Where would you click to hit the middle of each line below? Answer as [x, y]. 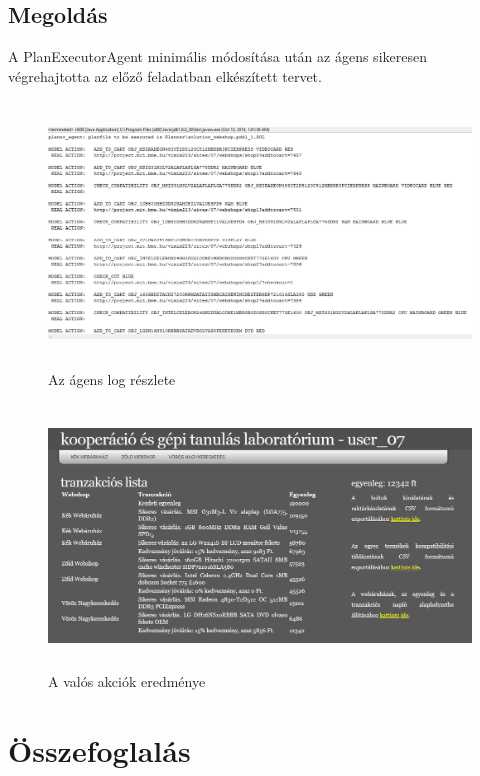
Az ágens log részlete [112, 378]
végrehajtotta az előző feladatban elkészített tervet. [165, 75]
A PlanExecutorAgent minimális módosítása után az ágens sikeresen [217, 56]
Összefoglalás [99, 750]
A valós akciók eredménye [127, 681]
